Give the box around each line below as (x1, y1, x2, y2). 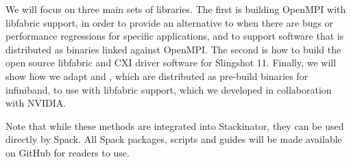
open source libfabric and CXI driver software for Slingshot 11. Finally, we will (5, 55, 337, 70)
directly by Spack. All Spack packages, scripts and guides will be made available (5, 132, 342, 146)
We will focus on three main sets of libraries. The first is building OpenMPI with (5, 2, 346, 16)
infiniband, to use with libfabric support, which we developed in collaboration (5, 82, 332, 96)
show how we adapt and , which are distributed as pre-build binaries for (5, 68, 308, 83)
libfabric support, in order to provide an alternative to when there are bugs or (5, 15, 334, 29)
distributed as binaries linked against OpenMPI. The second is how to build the (5, 42, 341, 56)
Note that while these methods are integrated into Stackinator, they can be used (5, 118, 344, 133)
